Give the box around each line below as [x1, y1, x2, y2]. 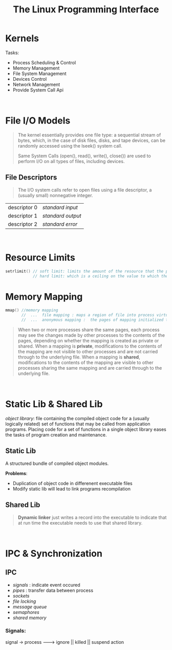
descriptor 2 [8, 220, 37, 227]
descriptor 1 [8, 212, 37, 219]
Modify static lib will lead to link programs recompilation [12, 485, 131, 492]
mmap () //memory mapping [5, 308, 58, 313]
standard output [42, 212, 82, 219]
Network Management [12, 81, 60, 87]
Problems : [5, 470, 28, 476]
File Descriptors [5, 173, 57, 182]
